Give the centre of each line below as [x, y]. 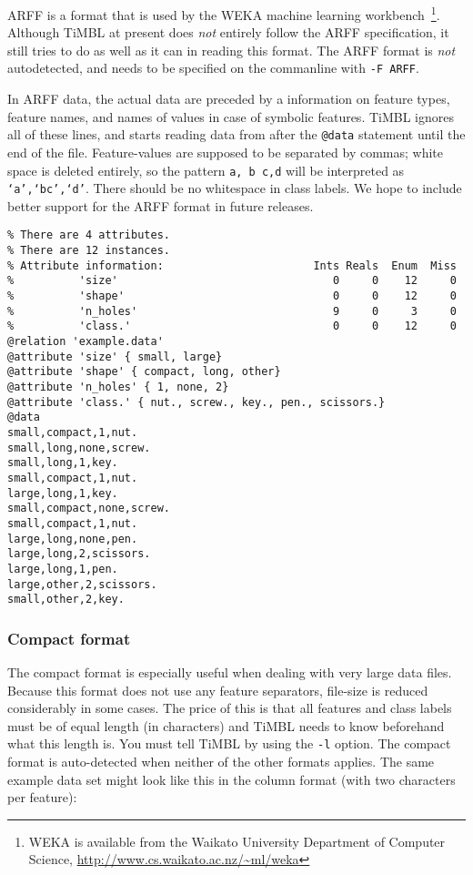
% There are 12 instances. [89, 251]
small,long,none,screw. [79, 448]
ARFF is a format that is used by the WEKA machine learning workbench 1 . [224, 13]
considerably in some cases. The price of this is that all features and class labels [230, 708]
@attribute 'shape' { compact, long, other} [144, 372]
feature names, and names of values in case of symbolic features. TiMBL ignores [231, 116]
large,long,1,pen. [63, 569]
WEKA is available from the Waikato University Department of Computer [237, 841]
